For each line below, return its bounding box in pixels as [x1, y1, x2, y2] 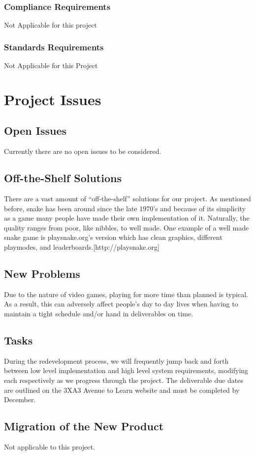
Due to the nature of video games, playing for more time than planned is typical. [4, 289, 248, 299]
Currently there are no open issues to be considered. [4, 146, 161, 156]
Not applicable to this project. [4, 441, 95, 452]
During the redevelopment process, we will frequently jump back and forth [4, 355, 229, 366]
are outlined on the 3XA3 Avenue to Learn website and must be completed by [4, 384, 240, 395]
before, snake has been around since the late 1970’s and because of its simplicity [4, 203, 246, 213]
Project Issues [4, 89, 101, 109]
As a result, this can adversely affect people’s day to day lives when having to [4, 299, 238, 309]
